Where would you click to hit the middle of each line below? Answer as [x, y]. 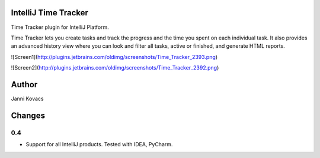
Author [24, 85]
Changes [28, 115]
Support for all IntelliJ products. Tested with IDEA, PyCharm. [99, 144]
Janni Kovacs [27, 98]
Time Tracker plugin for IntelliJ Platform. [60, 27]
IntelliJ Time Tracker [50, 13]
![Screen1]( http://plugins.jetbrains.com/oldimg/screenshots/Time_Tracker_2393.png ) [114, 57]
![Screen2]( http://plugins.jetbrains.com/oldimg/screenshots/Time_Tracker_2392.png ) [115, 68]
